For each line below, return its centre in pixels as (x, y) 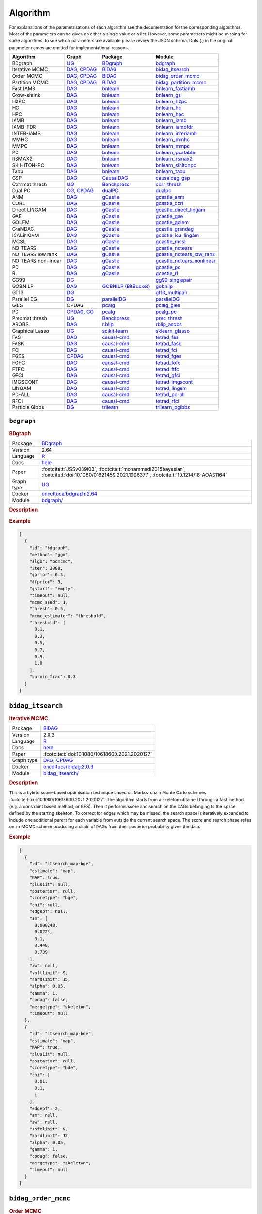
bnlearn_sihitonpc (176, 165)
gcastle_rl (167, 273)
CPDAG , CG (80, 312)
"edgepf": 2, (45, 1109)
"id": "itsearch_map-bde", (62, 1034)
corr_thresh (169, 185)
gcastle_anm (170, 197)
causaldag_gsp (173, 178)
